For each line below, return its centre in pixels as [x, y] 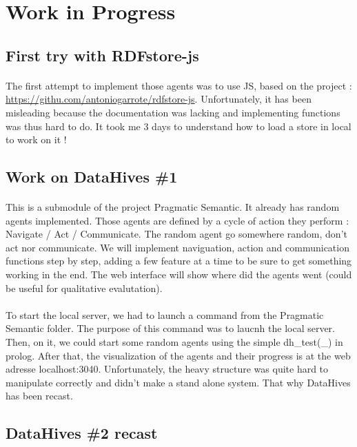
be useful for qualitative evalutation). [84, 288]
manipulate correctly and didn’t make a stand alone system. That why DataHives [178, 382]
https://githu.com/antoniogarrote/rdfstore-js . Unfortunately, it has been [159, 99]
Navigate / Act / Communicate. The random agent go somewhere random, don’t [176, 234]
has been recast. [39, 396]
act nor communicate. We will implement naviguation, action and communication [177, 247]
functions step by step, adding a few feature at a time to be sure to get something [179, 261]
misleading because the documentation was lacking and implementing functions [173, 112]
